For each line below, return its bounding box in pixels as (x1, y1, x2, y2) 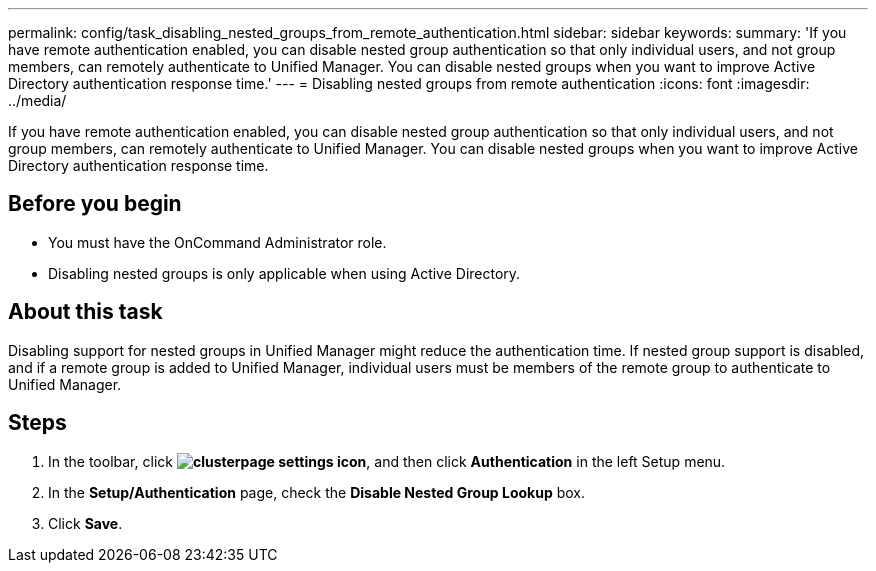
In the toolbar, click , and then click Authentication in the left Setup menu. (48, 452, 726, 470)
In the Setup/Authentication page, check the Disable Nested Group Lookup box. (48, 483, 585, 501)
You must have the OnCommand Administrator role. (48, 233, 387, 251)
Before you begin (8, 191, 182, 217)
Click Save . (48, 514, 123, 532)
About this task (8, 299, 163, 325)
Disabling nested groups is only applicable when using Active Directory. (48, 264, 521, 282)
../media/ (8, 92, 67, 109)
